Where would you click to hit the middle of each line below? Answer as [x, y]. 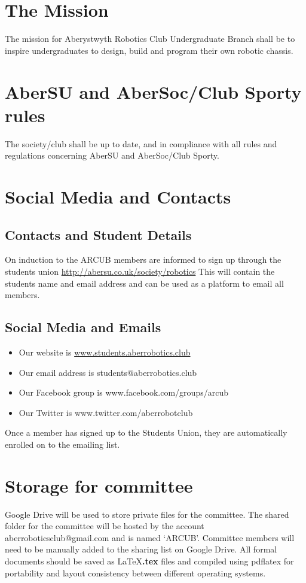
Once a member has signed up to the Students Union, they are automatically [146, 432]
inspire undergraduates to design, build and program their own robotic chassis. [149, 50]
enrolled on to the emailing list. [62, 444]
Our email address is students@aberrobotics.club [108, 372]
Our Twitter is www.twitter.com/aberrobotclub [106, 412]
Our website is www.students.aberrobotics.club [105, 352]
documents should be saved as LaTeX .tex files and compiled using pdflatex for [149, 561]
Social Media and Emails [83, 327]
